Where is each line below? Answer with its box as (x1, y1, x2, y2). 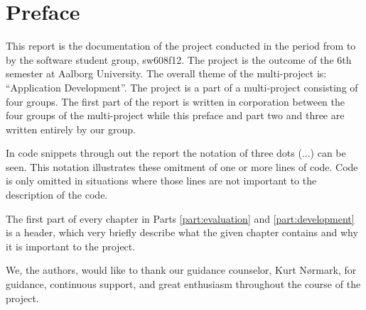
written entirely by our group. (6, 121, 136, 136)
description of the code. (6, 187, 108, 202)
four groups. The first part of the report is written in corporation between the (6, 94, 345, 109)
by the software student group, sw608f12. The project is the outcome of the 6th (6, 52, 352, 67)
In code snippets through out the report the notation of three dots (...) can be (6, 145, 346, 160)
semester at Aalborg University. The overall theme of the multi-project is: (6, 66, 327, 81)
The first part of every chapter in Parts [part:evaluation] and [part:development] (6, 211, 355, 226)
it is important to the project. (6, 238, 136, 253)
